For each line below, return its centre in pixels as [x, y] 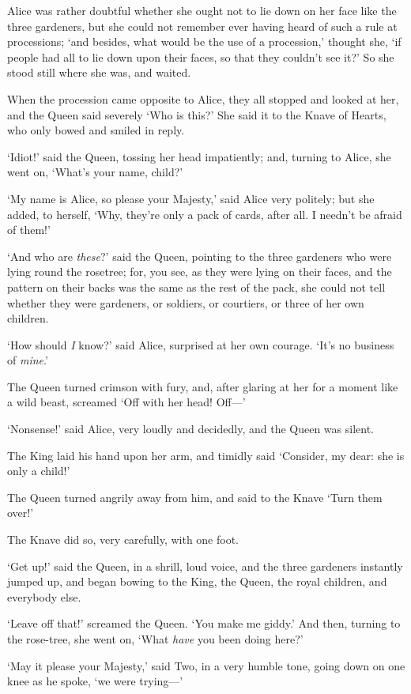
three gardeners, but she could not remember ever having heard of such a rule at [202, 26]
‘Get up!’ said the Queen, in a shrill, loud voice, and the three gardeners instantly [205, 566]
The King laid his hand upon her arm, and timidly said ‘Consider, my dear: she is [206, 455]
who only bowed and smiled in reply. [96, 130]
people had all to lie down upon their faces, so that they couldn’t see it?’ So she [201, 57]
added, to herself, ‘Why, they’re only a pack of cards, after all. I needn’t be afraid [205, 214]
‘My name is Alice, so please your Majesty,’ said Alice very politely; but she [191, 198]
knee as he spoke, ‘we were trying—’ [95, 681]
